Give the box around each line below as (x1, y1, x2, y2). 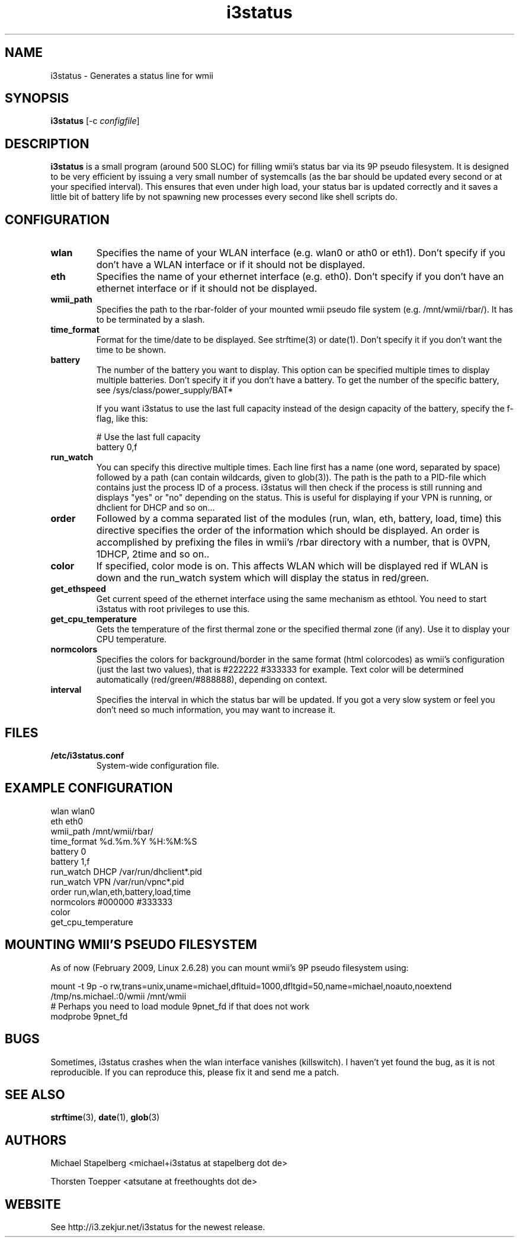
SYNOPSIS (5, 91, 69, 106)
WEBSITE (5, 1196, 61, 1212)
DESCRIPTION (5, 136, 89, 151)
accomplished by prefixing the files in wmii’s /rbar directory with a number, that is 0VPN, (96, 536, 491, 549)
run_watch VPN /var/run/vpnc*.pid (50, 876, 184, 887)
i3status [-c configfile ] (50, 116, 140, 126)
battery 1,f (50, 856, 90, 867)
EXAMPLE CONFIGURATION (5, 781, 173, 796)
